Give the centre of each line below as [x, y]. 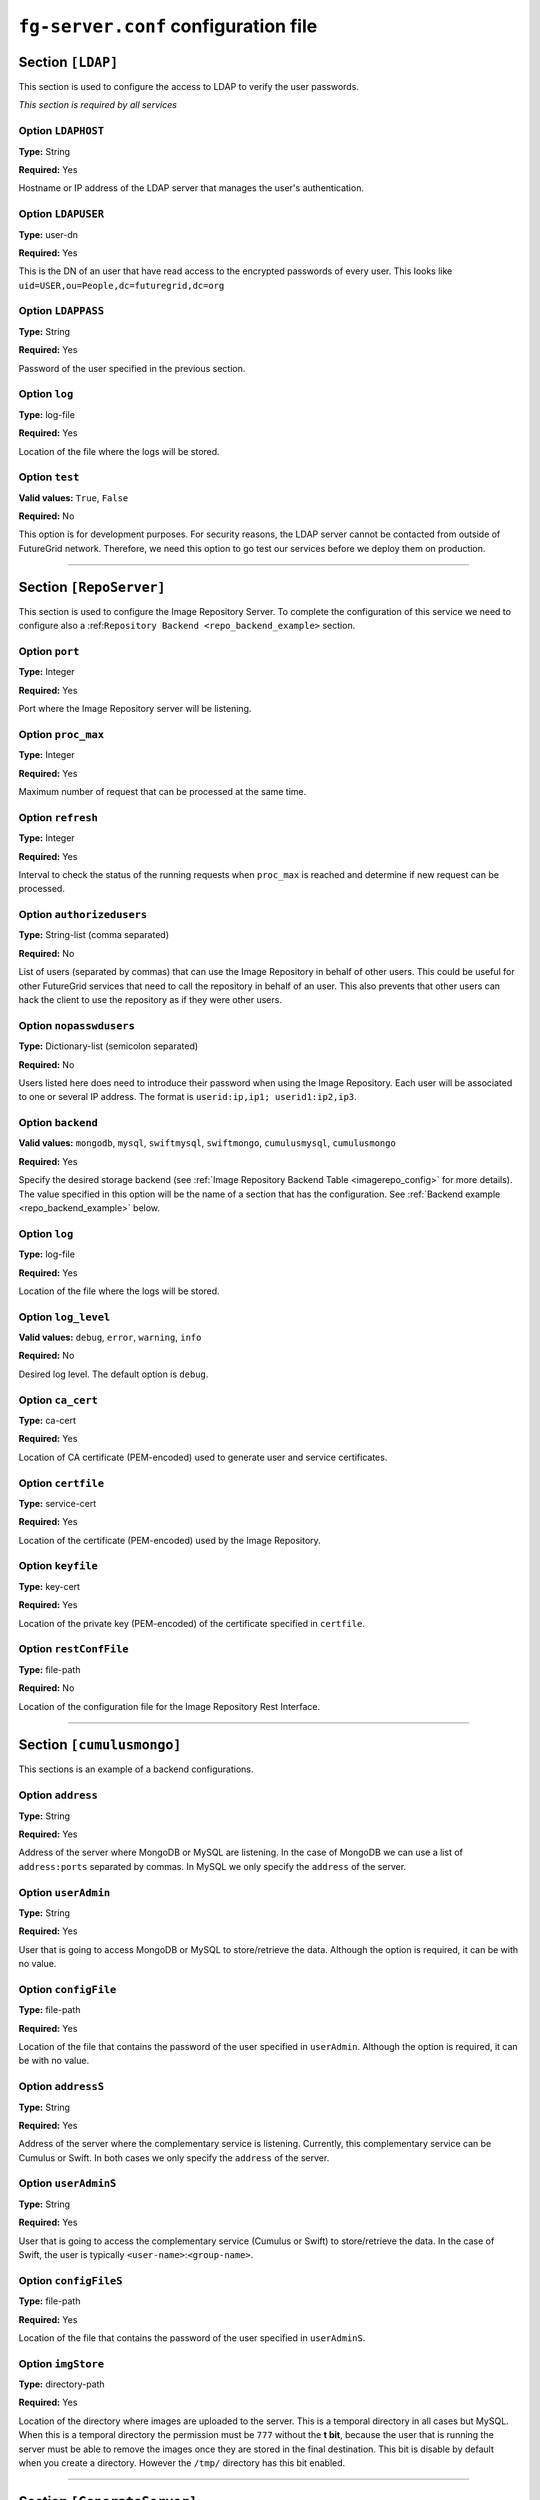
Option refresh [58, 817]
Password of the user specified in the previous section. [132, 368]
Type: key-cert [49, 1586]
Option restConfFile [73, 1649]
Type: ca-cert [47, 1420]
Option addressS [61, 2087]
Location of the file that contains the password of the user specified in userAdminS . [192, 2337]
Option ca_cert [58, 1400]
